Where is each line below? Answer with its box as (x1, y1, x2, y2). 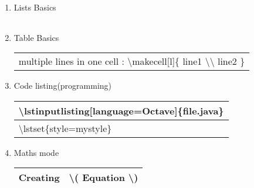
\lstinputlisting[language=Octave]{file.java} (18, 103, 224, 117)
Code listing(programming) (13, 79, 112, 92)
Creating (18, 170, 60, 184)
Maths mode (13, 146, 59, 158)
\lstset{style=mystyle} (18, 121, 112, 135)
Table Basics (13, 31, 59, 43)
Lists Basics (13, 1, 56, 13)
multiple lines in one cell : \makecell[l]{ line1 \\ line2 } (18, 54, 245, 68)
